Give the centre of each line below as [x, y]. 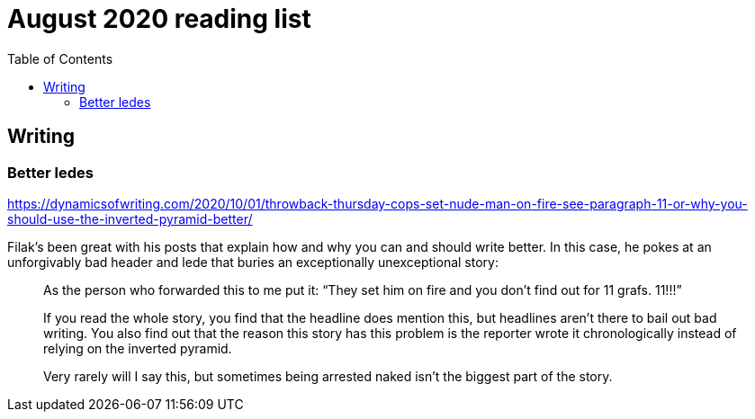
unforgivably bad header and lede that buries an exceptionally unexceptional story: [253, 262]
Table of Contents [60, 58]
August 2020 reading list [159, 19]
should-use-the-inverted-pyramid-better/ [130, 218]
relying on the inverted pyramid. [138, 348]
